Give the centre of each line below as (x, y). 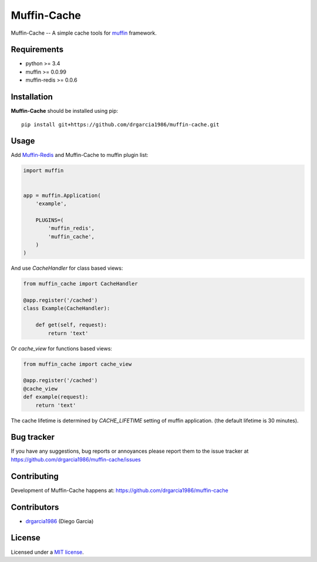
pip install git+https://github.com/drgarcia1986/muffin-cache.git (120, 124)
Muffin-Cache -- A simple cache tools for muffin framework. (84, 33)
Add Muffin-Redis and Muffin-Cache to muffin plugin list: (80, 155)
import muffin (43, 171)
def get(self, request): (71, 325)
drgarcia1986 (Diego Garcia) (60, 521)
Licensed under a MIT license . (48, 552)
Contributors (35, 507)
